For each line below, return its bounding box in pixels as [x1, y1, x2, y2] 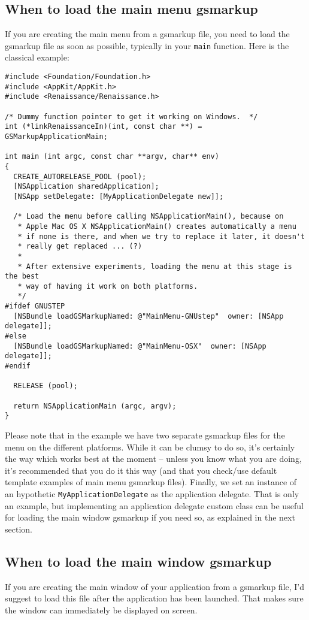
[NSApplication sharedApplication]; [13, 182, 159, 191]
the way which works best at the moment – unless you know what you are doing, [5, 452, 302, 465]
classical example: [5, 51, 69, 63]
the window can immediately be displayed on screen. [5, 603, 198, 616]
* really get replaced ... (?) [17, 242, 143, 251]
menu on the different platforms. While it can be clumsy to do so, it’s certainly [5, 440, 295, 453]
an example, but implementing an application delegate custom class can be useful [5, 499, 304, 512]
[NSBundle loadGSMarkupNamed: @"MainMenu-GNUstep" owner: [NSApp [13, 311, 284, 320]
